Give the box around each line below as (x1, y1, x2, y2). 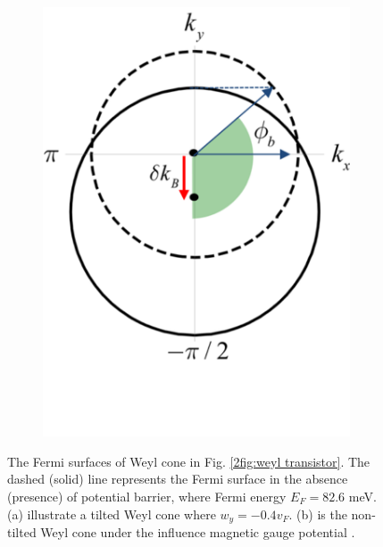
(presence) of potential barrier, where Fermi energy (7, 487, 287, 505)
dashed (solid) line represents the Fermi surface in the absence (7, 469, 348, 488)
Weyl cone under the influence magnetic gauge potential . (40, 523, 355, 542)
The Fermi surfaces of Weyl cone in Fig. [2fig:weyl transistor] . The (7, 452, 371, 470)
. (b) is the (288, 504, 347, 523)
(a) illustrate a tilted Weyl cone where (7, 504, 216, 523)
